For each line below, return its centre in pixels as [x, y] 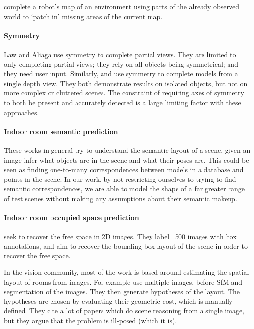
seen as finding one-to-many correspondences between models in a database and [124, 169]
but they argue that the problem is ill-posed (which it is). [90, 320]
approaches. [22, 112]
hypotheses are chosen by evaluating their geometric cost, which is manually [118, 301]
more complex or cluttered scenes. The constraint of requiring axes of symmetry [124, 93]
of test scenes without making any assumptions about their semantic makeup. [121, 198]
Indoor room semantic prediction [61, 131]
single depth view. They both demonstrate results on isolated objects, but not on [126, 83]
